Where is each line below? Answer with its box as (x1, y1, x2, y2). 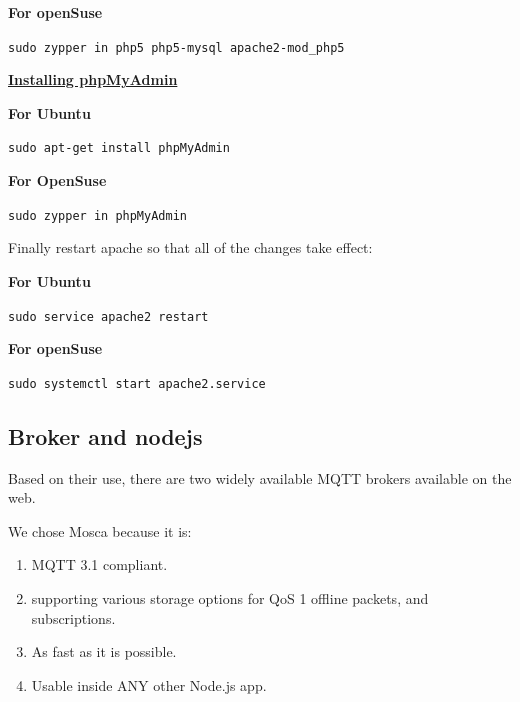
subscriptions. (31, 607, 116, 628)
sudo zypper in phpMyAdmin (8, 208, 187, 223)
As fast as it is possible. (31, 641, 177, 662)
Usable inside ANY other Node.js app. (31, 674, 267, 695)
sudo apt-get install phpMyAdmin (8, 141, 230, 156)
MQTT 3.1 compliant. (31, 554, 168, 575)
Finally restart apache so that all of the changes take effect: (8, 237, 373, 258)
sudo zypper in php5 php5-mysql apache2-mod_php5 (8, 40, 345, 55)
